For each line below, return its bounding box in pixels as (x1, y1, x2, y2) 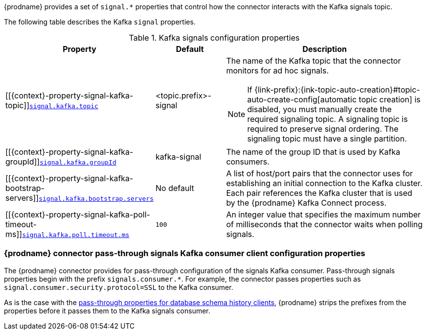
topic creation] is (359, 95, 421, 104)
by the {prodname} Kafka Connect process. (226, 198, 386, 208)
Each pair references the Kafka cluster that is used (226, 188, 412, 198)
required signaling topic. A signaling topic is (247, 114, 408, 124)
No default (156, 183, 194, 193)
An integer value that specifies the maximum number (226, 210, 421, 219)
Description (302, 44, 347, 54)
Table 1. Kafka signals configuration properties (129, 33, 300, 43)
